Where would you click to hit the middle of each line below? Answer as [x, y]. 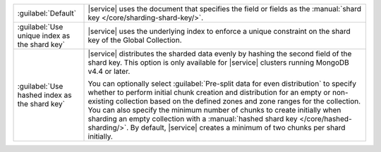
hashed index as [44, 95]
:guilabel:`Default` [47, 13]
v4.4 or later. [109, 71]
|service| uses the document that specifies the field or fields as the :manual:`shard [225, 9]
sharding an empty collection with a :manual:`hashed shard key [193, 119]
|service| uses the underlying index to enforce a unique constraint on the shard [219, 31]
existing [101, 101]
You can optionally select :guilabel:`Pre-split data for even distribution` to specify [222, 83]
